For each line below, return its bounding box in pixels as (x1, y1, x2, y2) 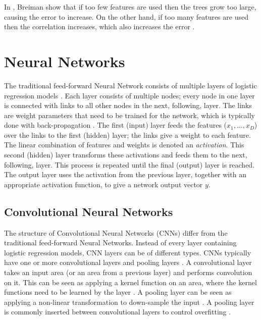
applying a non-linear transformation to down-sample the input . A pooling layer (4, 296, 254, 307)
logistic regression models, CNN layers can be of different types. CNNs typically (4, 247, 251, 257)
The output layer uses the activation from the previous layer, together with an (4, 169, 246, 180)
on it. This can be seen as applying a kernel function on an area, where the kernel (4, 277, 257, 287)
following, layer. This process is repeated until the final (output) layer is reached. (4, 159, 255, 170)
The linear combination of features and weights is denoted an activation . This (4, 139, 244, 150)
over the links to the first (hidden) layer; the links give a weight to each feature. (4, 129, 251, 140)
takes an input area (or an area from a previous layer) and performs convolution (4, 267, 252, 278)
